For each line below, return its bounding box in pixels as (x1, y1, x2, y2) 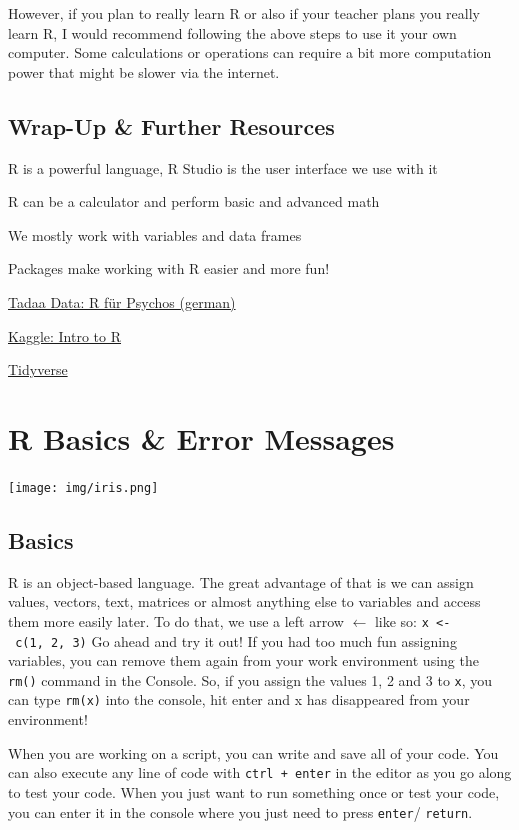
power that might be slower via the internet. (8, 61, 280, 82)
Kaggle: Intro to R (8, 325, 122, 346)
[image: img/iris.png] (8, 480, 159, 495)
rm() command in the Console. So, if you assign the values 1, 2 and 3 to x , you (8, 669, 493, 690)
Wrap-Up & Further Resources (8, 110, 335, 141)
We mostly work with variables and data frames (8, 224, 302, 245)
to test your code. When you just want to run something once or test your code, (8, 781, 500, 802)
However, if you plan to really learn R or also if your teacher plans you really (8, 3, 480, 23)
